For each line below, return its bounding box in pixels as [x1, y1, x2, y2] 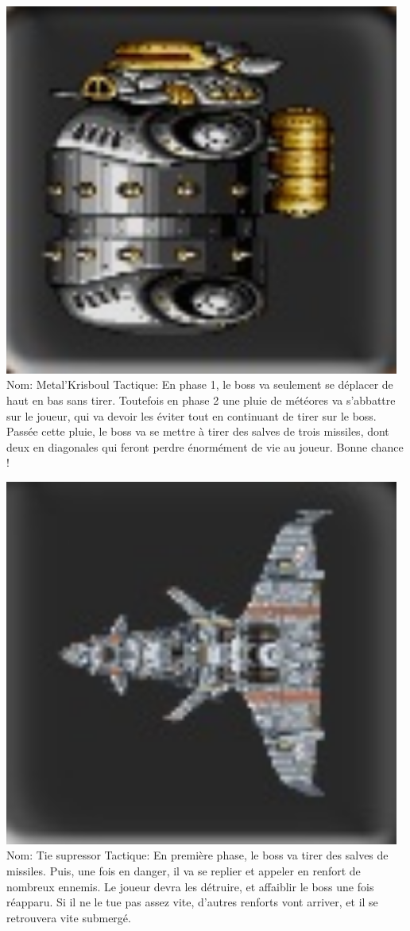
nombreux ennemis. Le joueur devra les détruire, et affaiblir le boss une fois [6, 878, 374, 894]
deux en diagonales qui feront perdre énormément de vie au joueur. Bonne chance [6, 438, 404, 455]
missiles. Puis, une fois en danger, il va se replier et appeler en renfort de [6, 863, 361, 879]
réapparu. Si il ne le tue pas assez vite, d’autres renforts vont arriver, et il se [6, 894, 378, 910]
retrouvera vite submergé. [6, 909, 131, 925]
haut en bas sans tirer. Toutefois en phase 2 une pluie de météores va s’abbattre [6, 392, 396, 409]
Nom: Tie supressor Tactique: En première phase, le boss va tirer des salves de [6, 847, 389, 863]
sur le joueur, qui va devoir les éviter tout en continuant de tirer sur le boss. [6, 407, 377, 424]
